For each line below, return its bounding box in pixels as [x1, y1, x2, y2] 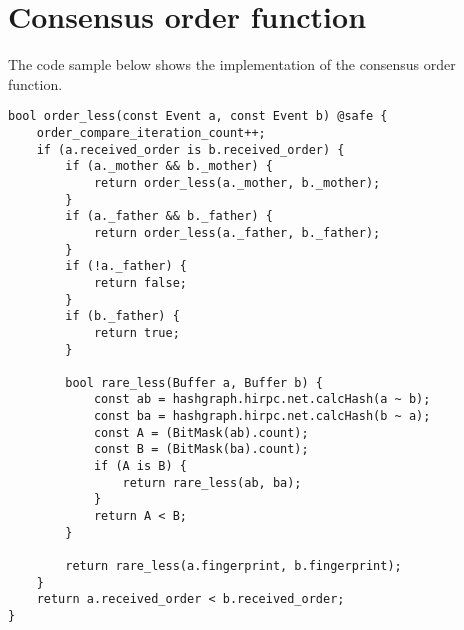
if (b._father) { [65, 309, 180, 324]
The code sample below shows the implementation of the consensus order [8, 54, 456, 75]
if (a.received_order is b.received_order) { [36, 142, 345, 157]
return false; [93, 275, 187, 290]
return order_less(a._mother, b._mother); [93, 175, 381, 190]
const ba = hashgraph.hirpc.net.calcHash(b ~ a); [93, 409, 431, 424]
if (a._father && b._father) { [65, 209, 273, 224]
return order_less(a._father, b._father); [93, 225, 381, 240]
